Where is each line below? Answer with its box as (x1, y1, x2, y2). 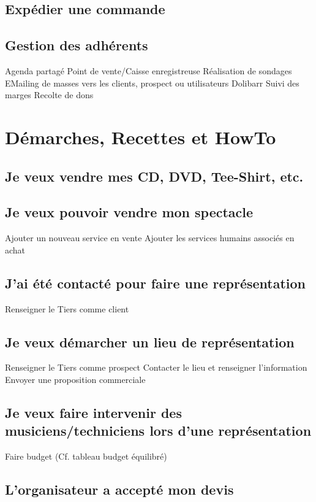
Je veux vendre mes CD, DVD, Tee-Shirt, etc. (5, 166, 304, 185)
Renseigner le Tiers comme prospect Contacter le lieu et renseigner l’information (5, 361, 307, 374)
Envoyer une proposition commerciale (5, 373, 146, 385)
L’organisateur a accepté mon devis (5, 480, 234, 499)
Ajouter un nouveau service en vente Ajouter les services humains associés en (5, 231, 295, 244)
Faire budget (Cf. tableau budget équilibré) (5, 450, 167, 463)
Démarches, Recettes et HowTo (5, 124, 276, 149)
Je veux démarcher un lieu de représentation (5, 332, 295, 351)
